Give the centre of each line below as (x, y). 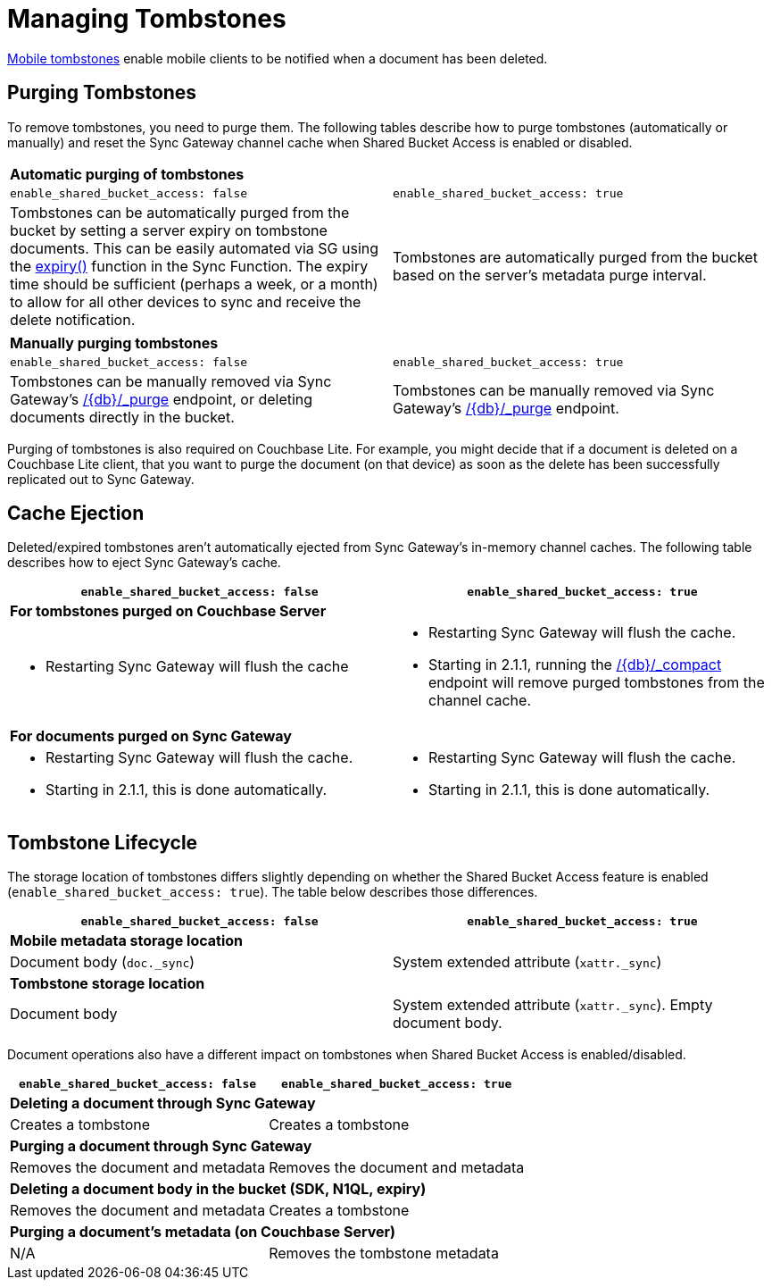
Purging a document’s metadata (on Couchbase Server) (203, 1232)
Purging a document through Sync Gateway (161, 1146)
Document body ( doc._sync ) (103, 962)
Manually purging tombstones (114, 343)
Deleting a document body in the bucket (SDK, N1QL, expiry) (218, 1189)
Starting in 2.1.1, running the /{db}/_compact (575, 665)
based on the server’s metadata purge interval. (550, 275)
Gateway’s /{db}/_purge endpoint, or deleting (162, 399)
